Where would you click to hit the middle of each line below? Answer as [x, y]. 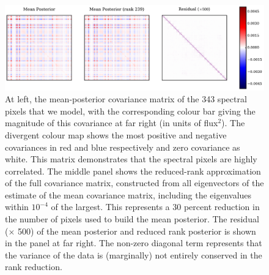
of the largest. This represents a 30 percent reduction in [155, 207]
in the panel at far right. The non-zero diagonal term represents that [134, 243]
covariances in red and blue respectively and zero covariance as [123, 147]
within [17, 207]
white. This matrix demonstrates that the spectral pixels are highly [131, 159]
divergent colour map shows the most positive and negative [116, 134]
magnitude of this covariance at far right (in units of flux [112, 123]
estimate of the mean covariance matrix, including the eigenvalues [128, 194]
